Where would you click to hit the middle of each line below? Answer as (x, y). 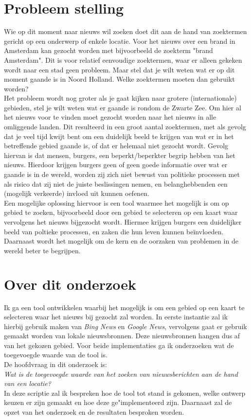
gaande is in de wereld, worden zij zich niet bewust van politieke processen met (122, 174)
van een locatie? (27, 383)
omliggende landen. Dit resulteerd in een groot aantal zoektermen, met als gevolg (125, 127)
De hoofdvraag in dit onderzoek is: (55, 364)
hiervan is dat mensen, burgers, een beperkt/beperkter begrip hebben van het (120, 155)
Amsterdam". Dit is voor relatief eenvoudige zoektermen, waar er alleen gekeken (123, 60)
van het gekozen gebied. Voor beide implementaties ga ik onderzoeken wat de (119, 345)
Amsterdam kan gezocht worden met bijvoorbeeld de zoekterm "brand (108, 50)
